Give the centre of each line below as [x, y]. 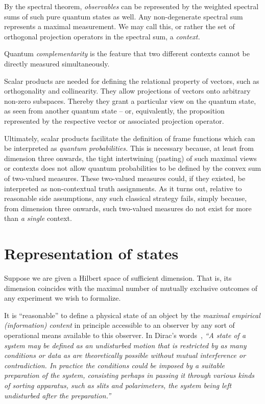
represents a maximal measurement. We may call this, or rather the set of [119, 26]
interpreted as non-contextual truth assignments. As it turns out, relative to [123, 188]
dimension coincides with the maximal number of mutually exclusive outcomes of [131, 288]
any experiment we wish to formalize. [63, 298]
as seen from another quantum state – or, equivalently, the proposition [114, 111]
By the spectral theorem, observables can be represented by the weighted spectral [131, 6]
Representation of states [91, 253]
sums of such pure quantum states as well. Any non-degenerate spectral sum [124, 16]
